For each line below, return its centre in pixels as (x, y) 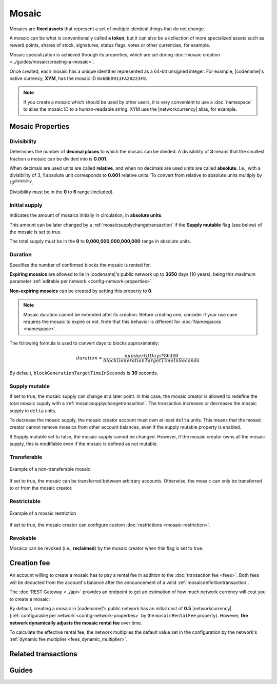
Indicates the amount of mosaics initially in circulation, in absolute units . (86, 215)
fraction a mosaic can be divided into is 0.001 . (58, 158)
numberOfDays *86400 (151, 356)
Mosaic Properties (39, 126)
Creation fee (30, 563)
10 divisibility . (21, 182)
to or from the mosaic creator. (41, 488)
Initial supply (26, 205)
